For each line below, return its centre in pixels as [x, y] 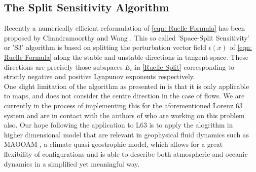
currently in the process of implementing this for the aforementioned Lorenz [119, 105]
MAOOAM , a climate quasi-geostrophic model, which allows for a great [113, 144]
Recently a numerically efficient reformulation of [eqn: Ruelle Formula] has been [125, 28]
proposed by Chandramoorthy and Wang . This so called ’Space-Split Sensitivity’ [127, 37]
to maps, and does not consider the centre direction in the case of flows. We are [124, 96]
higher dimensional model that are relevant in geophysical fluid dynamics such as [127, 134]
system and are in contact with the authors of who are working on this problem [124, 115]
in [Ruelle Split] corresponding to [184, 66]
